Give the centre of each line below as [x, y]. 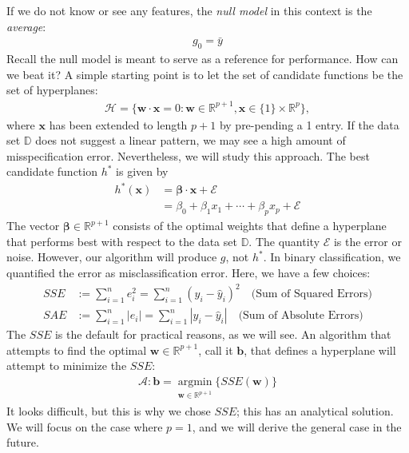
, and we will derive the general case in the [297, 426]
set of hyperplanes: [52, 90]
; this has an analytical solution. [315, 411]
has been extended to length [118, 124]
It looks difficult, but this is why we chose [109, 411]
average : [26, 26]
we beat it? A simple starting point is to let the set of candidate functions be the [205, 74]
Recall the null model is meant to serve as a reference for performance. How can [203, 59]
